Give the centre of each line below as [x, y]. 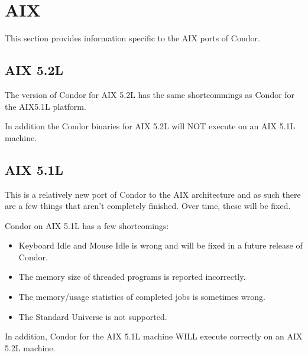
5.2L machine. [30, 347]
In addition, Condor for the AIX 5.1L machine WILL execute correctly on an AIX [154, 336]
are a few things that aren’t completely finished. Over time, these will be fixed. [148, 206]
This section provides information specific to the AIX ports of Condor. [132, 38]
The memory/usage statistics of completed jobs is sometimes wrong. [142, 297]
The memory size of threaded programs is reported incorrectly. [132, 277]
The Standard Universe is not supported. [93, 316]
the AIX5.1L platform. [46, 106]
